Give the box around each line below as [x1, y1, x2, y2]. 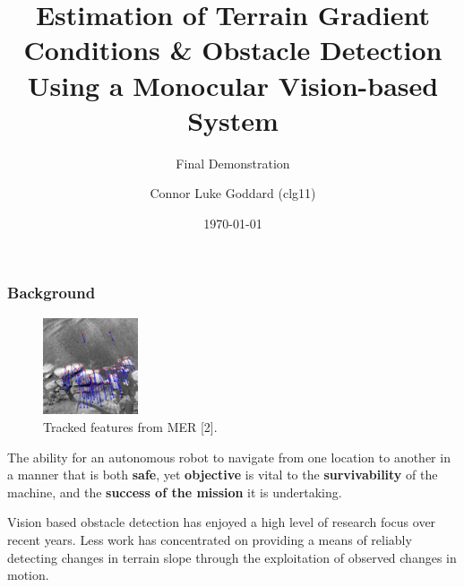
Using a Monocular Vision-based [27, 66, 439, 103]
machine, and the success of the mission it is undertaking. [7, 482, 342, 501]
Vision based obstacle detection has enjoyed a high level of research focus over [7, 513, 436, 531]
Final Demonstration [176, 153, 290, 172]
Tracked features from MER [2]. [43, 418, 218, 436]
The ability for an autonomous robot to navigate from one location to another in [7, 447, 451, 466]
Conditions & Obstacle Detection [23, 31, 443, 68]
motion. [7, 565, 49, 584]
